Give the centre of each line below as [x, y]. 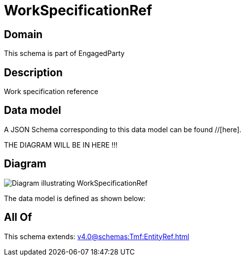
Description [33, 72]
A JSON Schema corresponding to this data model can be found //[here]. [123, 129]
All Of [18, 217]
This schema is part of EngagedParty [64, 53]
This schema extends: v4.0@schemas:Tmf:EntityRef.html [97, 236]
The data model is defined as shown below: [75, 198]
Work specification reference [51, 92]
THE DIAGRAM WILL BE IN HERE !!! [61, 145]
